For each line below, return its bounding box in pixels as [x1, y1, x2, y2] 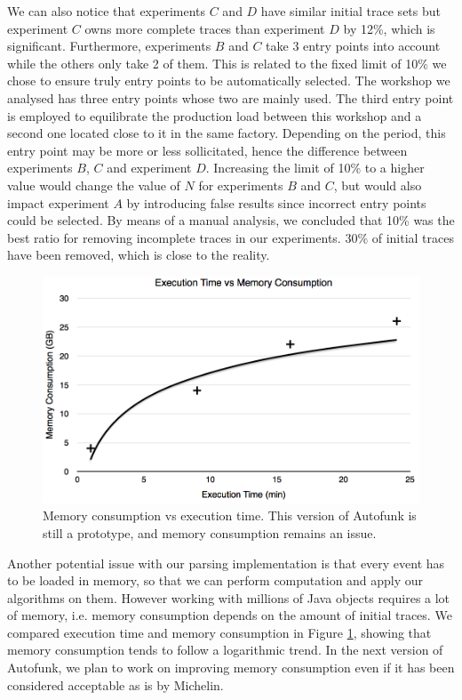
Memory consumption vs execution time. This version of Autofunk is [43, 506, 417, 525]
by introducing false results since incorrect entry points [126, 193, 426, 212]
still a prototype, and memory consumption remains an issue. [43, 523, 377, 542]
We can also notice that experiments [7, 2, 206, 20]
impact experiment [7, 193, 109, 212]
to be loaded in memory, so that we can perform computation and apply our [7, 571, 424, 590]
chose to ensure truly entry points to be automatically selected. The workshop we [7, 71, 450, 90]
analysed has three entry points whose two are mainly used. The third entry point [7, 88, 454, 107]
